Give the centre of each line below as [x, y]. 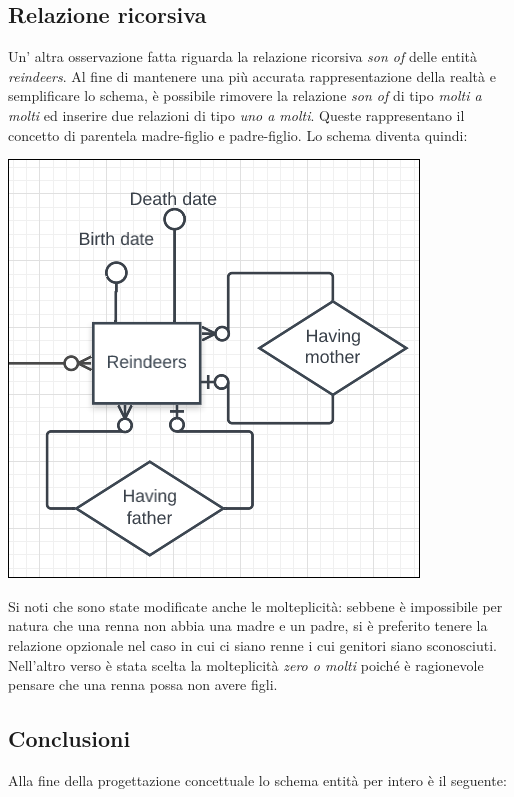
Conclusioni [69, 738]
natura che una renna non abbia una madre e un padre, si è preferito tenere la [248, 625]
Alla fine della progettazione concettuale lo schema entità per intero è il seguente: [257, 779]
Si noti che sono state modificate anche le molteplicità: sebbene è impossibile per [255, 605]
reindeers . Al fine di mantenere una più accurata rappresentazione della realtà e [252, 75]
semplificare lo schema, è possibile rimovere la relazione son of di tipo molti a [245, 95]
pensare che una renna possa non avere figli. [143, 684]
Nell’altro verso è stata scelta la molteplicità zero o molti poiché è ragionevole [246, 664]
